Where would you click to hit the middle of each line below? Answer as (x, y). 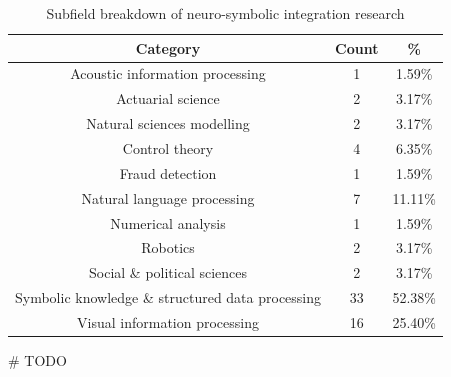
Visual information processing (168, 321)
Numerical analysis (168, 222)
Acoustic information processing (168, 73)
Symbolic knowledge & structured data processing (168, 297)
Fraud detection (168, 172)
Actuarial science (168, 98)
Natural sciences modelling (168, 123)
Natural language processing (168, 197)
